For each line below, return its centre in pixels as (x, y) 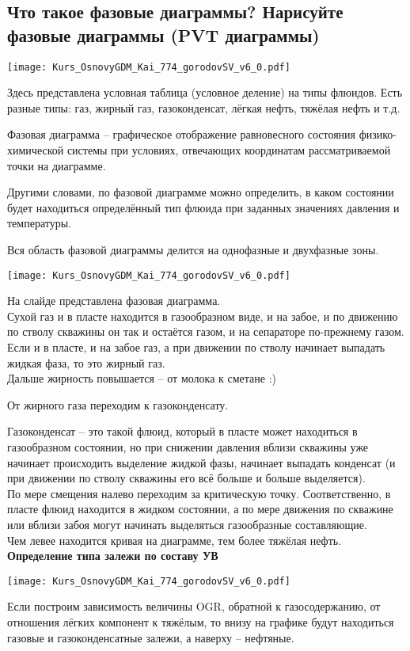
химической (36, 150)
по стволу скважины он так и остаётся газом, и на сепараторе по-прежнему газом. (206, 331)
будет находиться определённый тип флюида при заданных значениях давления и (203, 207)
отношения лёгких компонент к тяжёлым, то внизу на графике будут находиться (201, 622)
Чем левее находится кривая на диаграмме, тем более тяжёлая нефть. (175, 540)
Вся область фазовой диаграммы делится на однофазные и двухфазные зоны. (193, 249)
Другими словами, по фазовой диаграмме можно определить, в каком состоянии (201, 192)
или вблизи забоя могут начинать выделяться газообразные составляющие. (187, 524)
